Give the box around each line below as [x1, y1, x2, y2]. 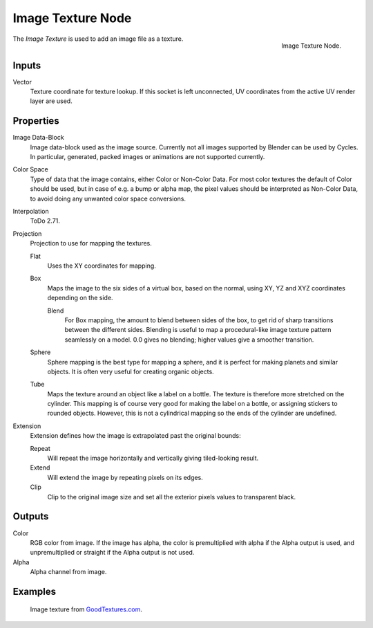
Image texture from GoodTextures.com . [30, 605, 143, 613]
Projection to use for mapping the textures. [30, 239, 152, 248]
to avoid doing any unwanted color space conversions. [30, 194, 186, 203]
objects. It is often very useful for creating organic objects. [47, 367, 214, 376]
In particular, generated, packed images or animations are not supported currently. [30, 153, 265, 161]
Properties [12, 115, 59, 127]
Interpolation [12, 207, 49, 216]
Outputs [12, 510, 49, 522]
